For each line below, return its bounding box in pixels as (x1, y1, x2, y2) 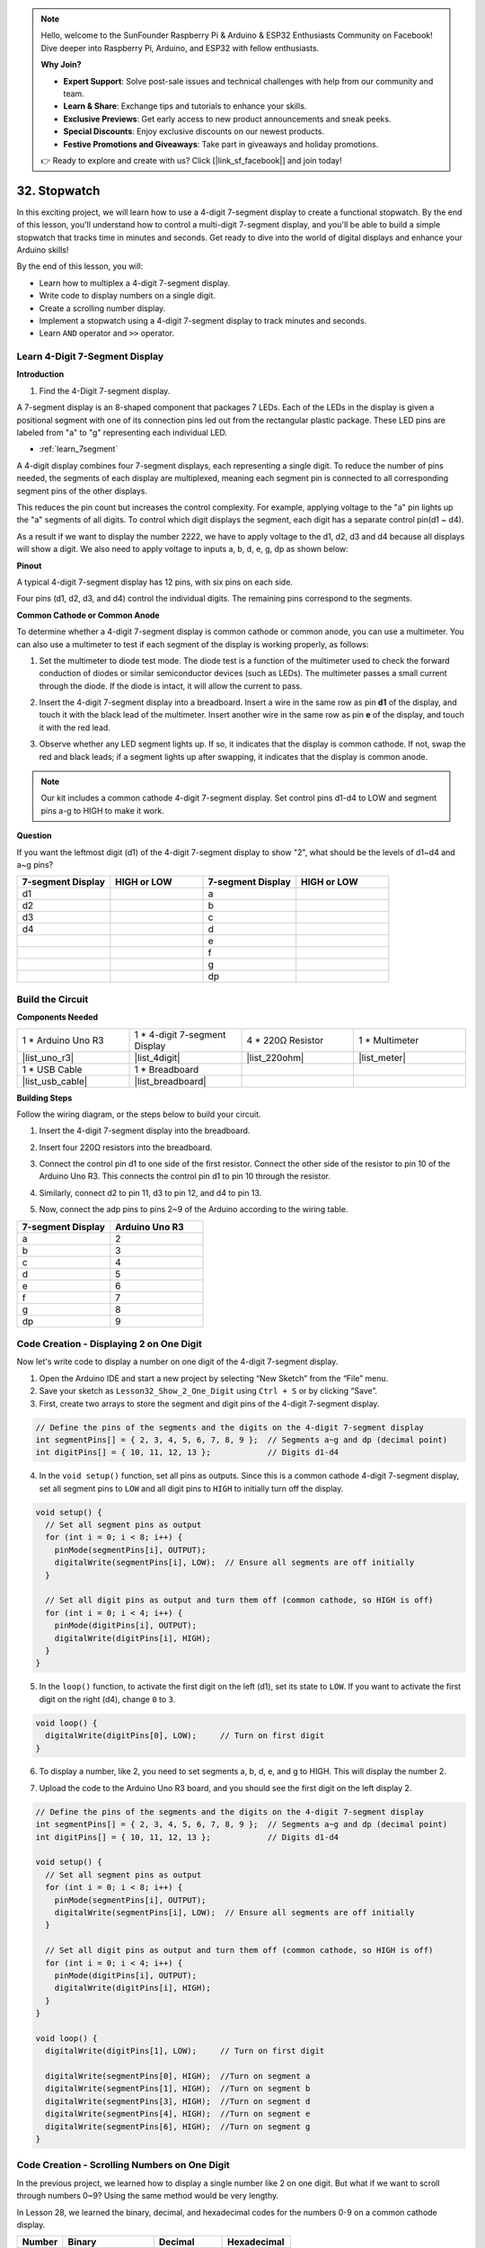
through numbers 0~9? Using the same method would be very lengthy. (16, 2190, 278, 2201)
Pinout (16, 560, 42, 571)
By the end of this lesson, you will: (16, 261, 144, 272)
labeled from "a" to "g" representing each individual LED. (16, 427, 228, 438)
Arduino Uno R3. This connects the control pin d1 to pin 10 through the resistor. (39, 1171, 331, 1182)
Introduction (16, 369, 65, 379)
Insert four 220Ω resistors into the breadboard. (39, 1142, 213, 1153)
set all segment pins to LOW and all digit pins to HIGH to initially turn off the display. (39, 1483, 344, 1494)
